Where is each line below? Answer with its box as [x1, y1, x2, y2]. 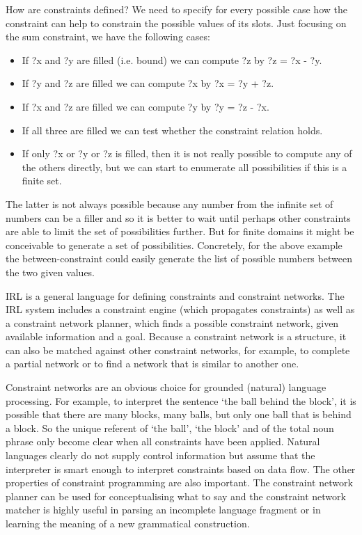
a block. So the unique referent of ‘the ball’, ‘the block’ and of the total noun [6, 420, 334, 435]
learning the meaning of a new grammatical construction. [6, 516, 250, 530]
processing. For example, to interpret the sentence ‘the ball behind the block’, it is [6, 393, 356, 408]
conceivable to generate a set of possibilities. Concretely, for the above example [6, 237, 343, 252]
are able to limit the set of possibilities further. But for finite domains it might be [6, 224, 354, 239]
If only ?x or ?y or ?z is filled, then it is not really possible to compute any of [22, 146, 352, 161]
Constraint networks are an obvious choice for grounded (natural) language [6, 380, 326, 394]
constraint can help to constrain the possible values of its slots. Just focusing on [6, 15, 347, 30]
